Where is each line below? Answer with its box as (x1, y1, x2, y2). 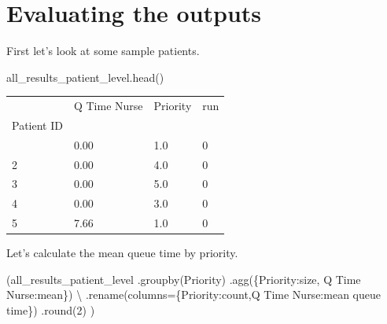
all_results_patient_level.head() (6, 68, 164, 85)
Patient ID (12, 116, 63, 133)
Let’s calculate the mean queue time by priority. (6, 245, 238, 261)
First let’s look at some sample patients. (6, 42, 200, 59)
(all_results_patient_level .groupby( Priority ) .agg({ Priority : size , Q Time (6, 271, 361, 287)
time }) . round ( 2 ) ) (6, 302, 95, 318)
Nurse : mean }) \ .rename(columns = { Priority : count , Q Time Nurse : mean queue (6, 286, 381, 303)
